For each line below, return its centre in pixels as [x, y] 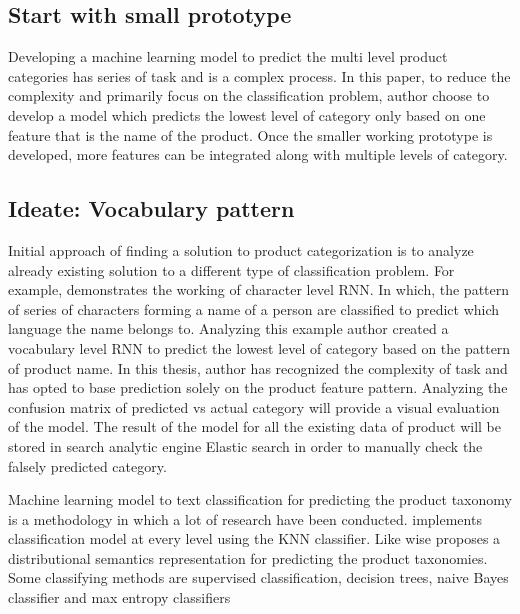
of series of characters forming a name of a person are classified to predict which [254, 308]
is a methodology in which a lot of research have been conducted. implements [245, 518]
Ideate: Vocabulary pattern [151, 208]
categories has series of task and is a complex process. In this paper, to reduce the [259, 75]
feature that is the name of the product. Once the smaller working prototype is [250, 134]
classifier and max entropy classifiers [119, 597]
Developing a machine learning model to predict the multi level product [228, 56]
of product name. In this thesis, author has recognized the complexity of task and [258, 367]
